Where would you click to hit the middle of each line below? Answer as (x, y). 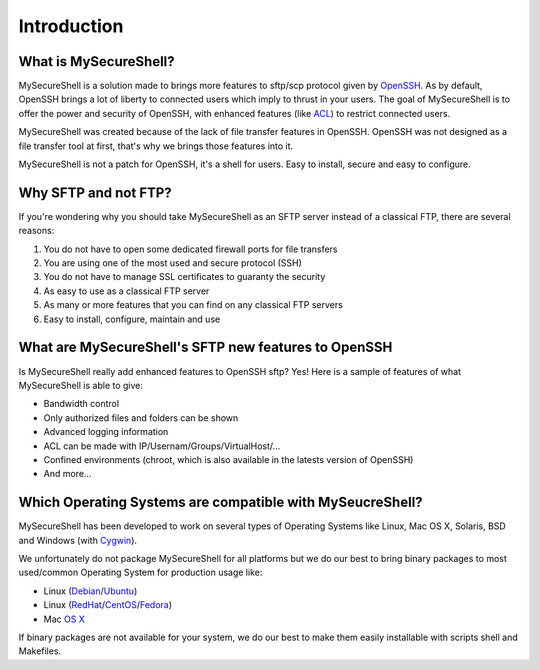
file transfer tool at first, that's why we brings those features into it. (156, 146)
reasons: (36, 231)
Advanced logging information (106, 432)
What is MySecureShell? (96, 61)
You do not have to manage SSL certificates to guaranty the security (184, 277)
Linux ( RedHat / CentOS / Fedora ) (108, 605)
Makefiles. (40, 651)
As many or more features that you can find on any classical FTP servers (193, 305)
